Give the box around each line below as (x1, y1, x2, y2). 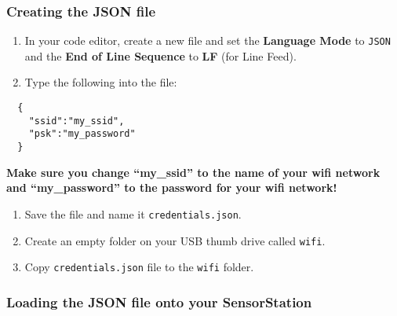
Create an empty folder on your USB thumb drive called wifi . (24, 232, 326, 248)
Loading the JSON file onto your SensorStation (6, 292, 312, 311)
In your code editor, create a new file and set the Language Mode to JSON (24, 32, 391, 49)
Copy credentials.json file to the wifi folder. (24, 259, 254, 275)
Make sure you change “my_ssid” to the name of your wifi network (6, 164, 381, 180)
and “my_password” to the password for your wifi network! (6, 179, 337, 196)
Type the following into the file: (24, 74, 177, 90)
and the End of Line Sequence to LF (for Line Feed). (24, 47, 297, 64)
